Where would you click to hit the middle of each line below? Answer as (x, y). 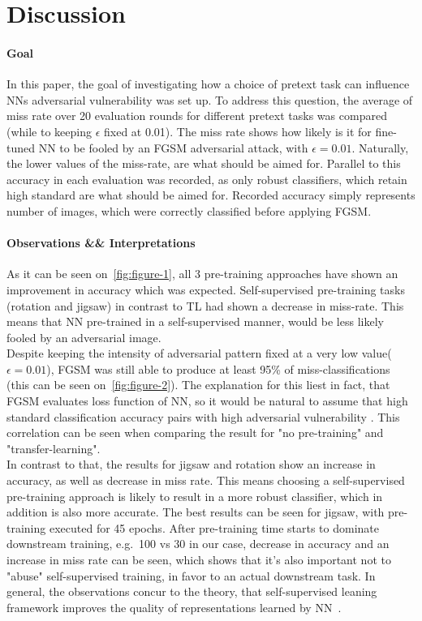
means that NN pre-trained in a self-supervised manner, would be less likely (195, 321)
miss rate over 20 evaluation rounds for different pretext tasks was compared (197, 116)
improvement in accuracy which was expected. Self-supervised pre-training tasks (206, 289)
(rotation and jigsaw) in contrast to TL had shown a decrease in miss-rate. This (205, 305)
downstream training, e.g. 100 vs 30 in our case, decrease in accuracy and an (198, 544)
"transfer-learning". (54, 448)
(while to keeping (49, 131)
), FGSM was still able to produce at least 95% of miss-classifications (218, 368)
